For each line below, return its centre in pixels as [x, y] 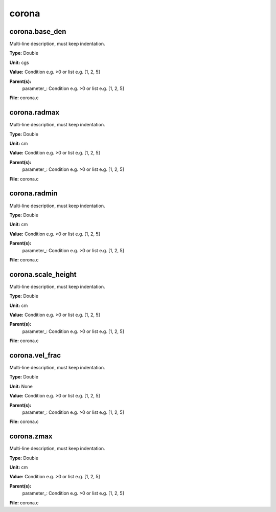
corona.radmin [34, 194]
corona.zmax [31, 437]
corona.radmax [34, 113]
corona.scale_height [43, 274]
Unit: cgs [19, 62]
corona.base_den [38, 31]
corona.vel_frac [35, 355]
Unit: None [21, 386]
